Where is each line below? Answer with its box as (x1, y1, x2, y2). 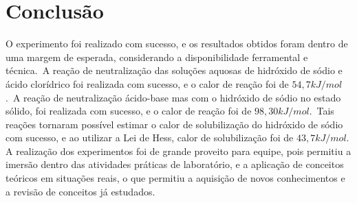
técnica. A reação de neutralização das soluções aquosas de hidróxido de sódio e (6, 63, 343, 77)
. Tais (309, 104, 334, 118)
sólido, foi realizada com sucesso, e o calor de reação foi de (6, 104, 252, 118)
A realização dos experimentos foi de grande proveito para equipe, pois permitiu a (6, 143, 351, 158)
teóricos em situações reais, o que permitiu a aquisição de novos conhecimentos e (6, 171, 345, 185)
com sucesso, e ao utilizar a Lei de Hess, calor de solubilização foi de (6, 130, 294, 145)
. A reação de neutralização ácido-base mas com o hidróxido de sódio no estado (6, 90, 341, 104)
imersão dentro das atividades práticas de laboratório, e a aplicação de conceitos (6, 157, 344, 171)
